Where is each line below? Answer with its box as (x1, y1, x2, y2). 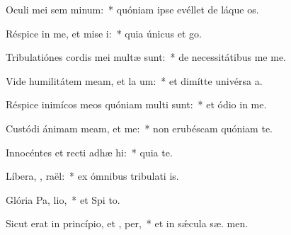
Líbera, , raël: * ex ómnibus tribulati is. (6, 168, 179, 183)
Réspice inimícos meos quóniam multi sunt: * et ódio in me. (6, 97, 267, 112)
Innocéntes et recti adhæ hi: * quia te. (6, 144, 173, 159)
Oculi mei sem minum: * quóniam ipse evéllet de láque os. (6, 2, 259, 16)
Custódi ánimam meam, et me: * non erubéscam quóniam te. (6, 120, 273, 135)
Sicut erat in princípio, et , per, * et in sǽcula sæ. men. (6, 216, 249, 231)
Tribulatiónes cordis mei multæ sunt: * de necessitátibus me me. (6, 50, 287, 64)
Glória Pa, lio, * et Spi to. (6, 192, 120, 207)
